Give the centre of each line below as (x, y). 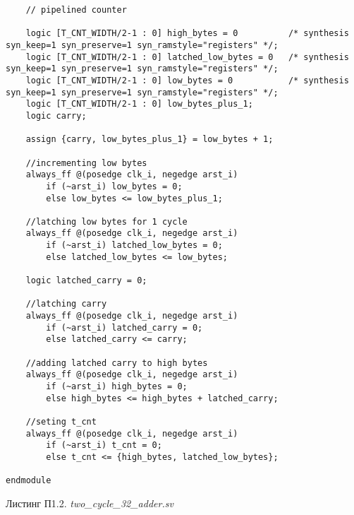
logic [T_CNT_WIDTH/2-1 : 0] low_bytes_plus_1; (139, 104)
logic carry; (56, 116)
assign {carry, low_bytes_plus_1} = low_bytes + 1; (149, 140)
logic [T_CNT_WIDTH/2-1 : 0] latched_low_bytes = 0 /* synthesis (187, 57)
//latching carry (66, 304)
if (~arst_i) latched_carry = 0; (124, 327)
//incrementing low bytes (86, 163)
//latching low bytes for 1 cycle (106, 221)
